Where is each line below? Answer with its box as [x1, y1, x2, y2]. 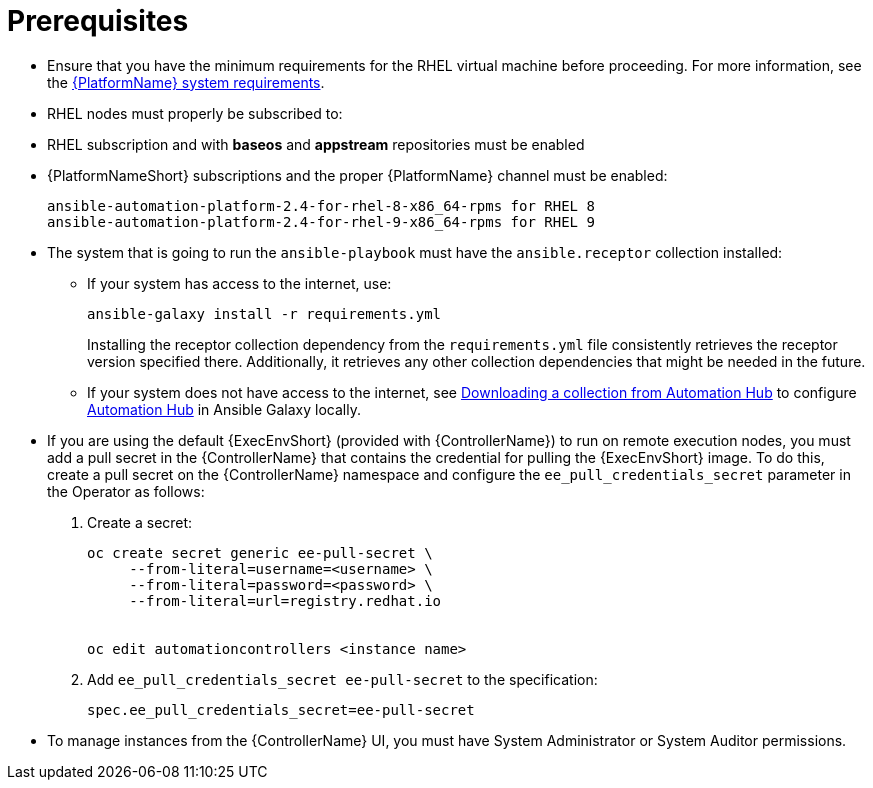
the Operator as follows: [47, 482, 205, 500]
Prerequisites [7, 4, 189, 38]
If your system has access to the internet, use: [87, 274, 392, 292]
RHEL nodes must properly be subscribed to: [47, 104, 343, 122]
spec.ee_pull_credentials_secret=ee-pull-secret [87, 701, 475, 718]
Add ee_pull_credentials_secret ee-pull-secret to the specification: [87, 670, 598, 688]
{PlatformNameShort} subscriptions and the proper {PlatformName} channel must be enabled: [47, 166, 668, 184]
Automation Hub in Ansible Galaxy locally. [87, 400, 361, 418]
